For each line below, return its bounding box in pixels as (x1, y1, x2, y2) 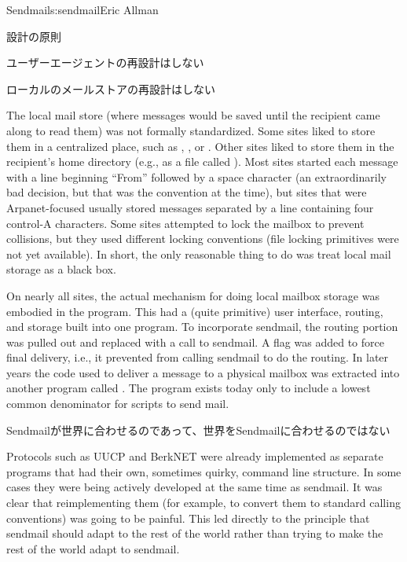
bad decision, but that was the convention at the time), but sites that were (6, 184, 367, 200)
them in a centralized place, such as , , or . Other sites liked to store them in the (6, 138, 394, 154)
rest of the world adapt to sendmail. (6, 540, 180, 556)
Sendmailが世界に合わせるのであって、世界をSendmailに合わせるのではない (6, 421, 390, 438)
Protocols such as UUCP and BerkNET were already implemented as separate (6, 448, 383, 465)
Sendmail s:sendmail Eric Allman (6, 2, 159, 17)
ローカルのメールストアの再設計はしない (6, 80, 215, 97)
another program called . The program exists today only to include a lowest (6, 380, 371, 396)
